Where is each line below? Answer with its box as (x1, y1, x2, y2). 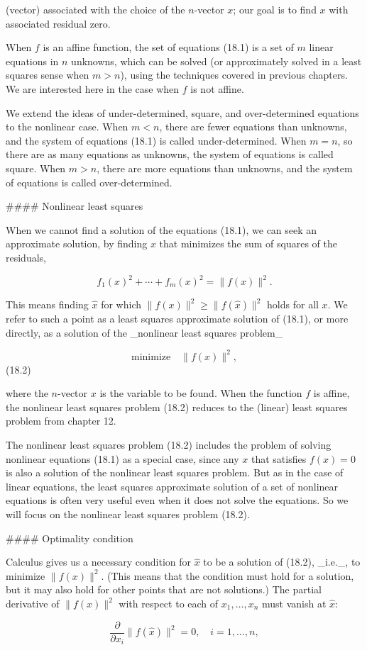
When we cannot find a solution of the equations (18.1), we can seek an (6, 222, 317, 237)
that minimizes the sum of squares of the (159, 236, 337, 251)
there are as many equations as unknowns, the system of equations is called (6, 147, 334, 162)
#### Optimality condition (6, 530, 133, 545)
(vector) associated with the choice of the (6, 2, 185, 16)
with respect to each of (119, 596, 219, 610)
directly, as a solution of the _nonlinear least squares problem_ (6, 325, 283, 340)
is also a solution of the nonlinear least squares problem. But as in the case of (6, 465, 344, 480)
